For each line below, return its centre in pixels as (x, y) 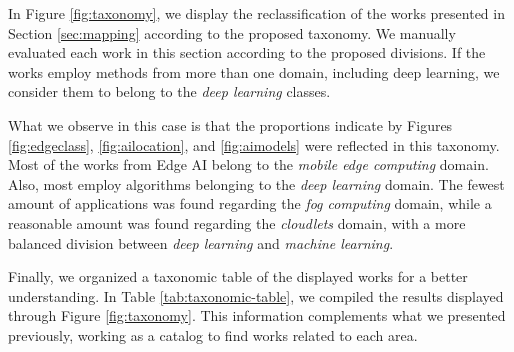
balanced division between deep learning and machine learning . (201, 242)
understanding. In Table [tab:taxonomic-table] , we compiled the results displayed (256, 295)
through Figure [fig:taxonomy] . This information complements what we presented (257, 315)
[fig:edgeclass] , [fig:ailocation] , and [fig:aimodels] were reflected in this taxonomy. (254, 144)
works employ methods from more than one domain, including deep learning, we (254, 71)
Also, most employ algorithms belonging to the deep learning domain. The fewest (256, 183)
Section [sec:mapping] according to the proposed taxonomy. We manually (232, 32)
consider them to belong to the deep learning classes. (169, 91)
